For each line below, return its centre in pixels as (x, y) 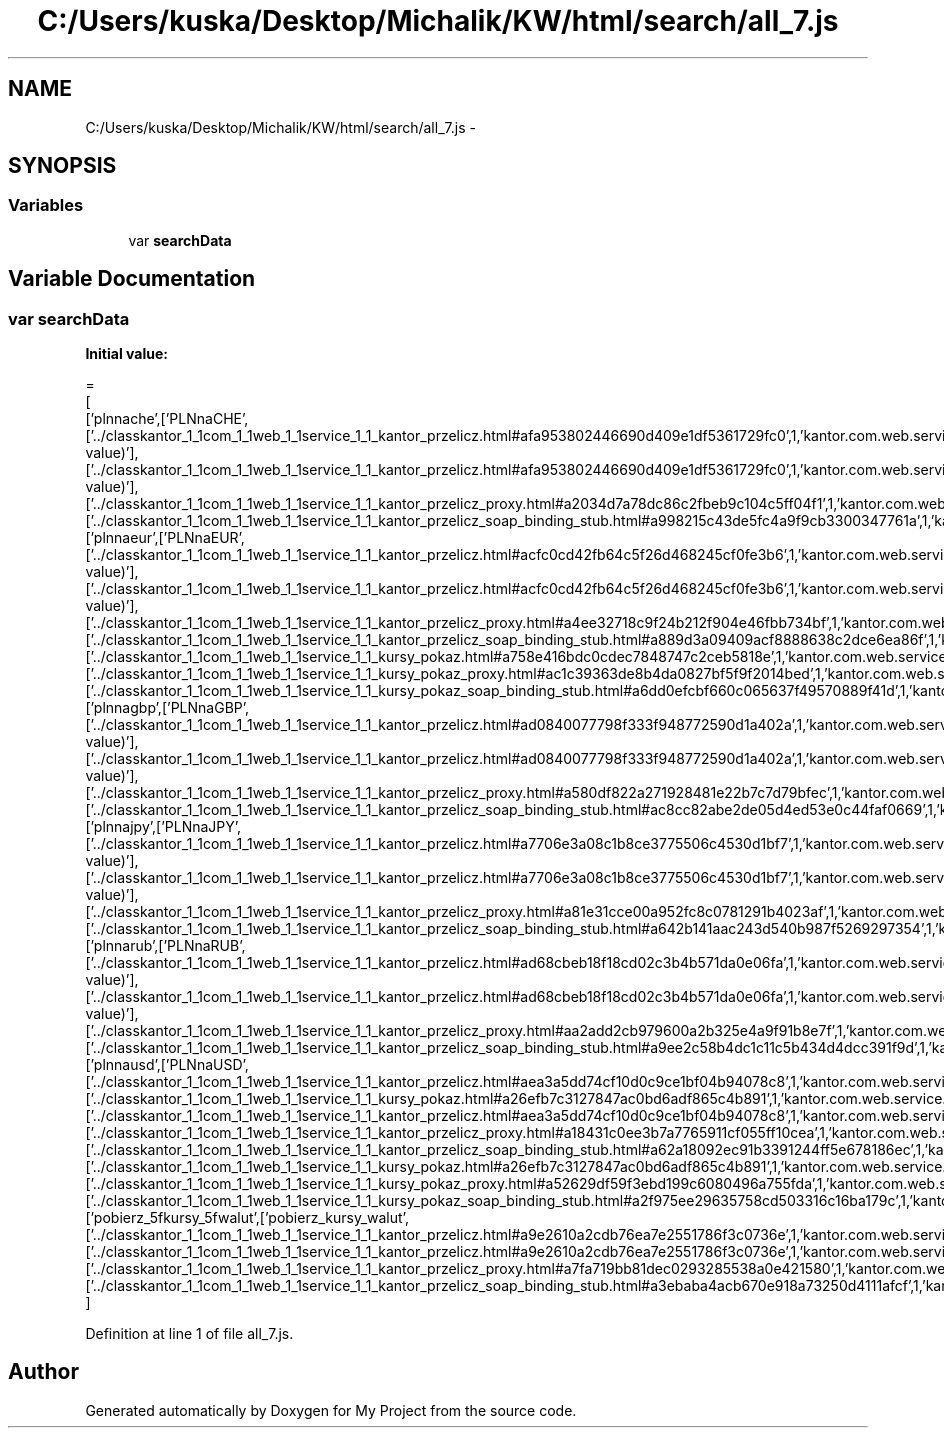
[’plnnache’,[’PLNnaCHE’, (167, 419)
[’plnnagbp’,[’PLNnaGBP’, (167, 708)
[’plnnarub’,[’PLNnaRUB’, (165, 946)
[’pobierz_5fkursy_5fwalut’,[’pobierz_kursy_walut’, (247, 1218)
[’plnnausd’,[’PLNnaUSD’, (167, 1065)
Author (43, 1372)
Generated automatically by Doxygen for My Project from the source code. (331, 1410)
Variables (46, 205)
